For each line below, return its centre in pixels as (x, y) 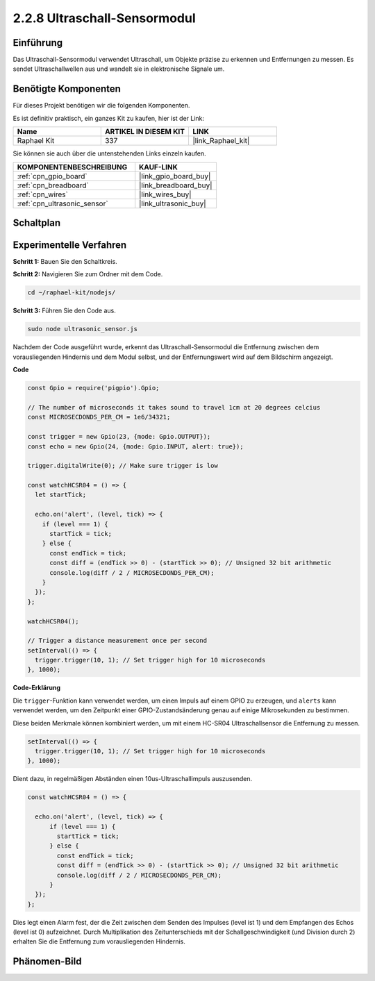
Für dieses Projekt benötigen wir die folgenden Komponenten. (101, 106)
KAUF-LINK (159, 167)
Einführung (37, 43)
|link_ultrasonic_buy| (173, 203)
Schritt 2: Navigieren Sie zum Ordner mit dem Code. (88, 274)
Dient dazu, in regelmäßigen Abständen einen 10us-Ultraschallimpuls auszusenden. (133, 779)
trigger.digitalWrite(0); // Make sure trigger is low (123, 466)
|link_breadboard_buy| (176, 185)
